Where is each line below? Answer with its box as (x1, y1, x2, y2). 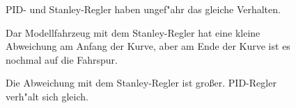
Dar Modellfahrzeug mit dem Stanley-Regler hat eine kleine (6, 25, 260, 39)
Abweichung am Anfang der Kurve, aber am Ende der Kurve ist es (6, 39, 290, 53)
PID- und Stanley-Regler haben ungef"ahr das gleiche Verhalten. (6, 2, 281, 16)
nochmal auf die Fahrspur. (6, 52, 118, 66)
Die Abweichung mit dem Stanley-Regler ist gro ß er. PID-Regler (6, 75, 276, 90)
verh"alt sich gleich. (6, 89, 88, 103)
